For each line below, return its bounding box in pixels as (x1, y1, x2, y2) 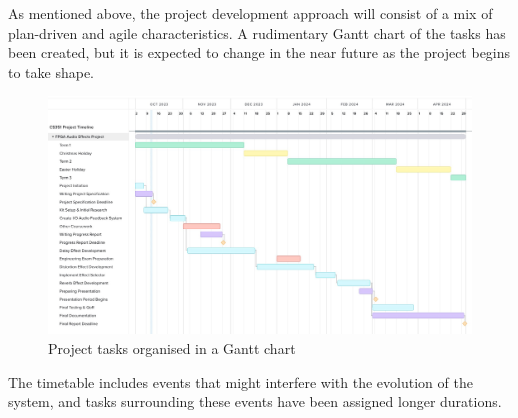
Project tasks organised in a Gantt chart (48, 338, 296, 359)
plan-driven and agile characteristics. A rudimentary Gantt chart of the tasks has (8, 22, 506, 43)
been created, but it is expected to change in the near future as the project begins (8, 42, 511, 63)
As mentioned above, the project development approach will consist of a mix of (8, 3, 493, 23)
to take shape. (8, 61, 95, 82)
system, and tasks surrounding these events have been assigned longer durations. (8, 391, 502, 412)
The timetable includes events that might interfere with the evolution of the (8, 371, 473, 392)
